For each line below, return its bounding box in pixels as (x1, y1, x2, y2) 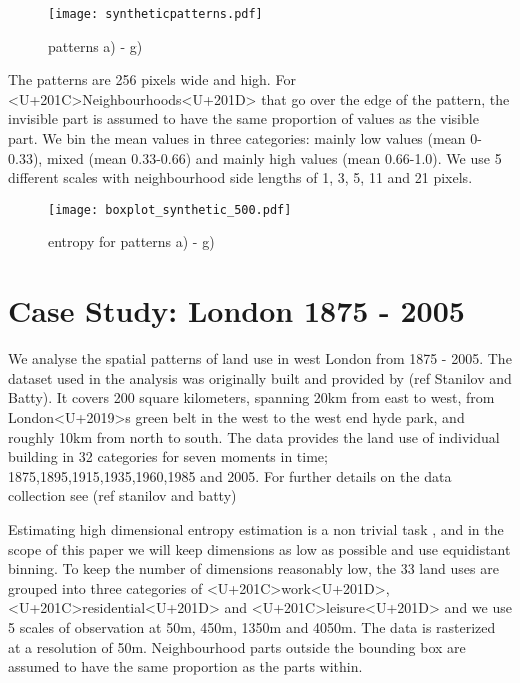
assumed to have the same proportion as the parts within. (8, 656, 363, 677)
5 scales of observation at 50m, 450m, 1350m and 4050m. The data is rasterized (8, 616, 496, 637)
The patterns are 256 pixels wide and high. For (8, 69, 296, 90)
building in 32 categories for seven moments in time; (8, 446, 328, 467)
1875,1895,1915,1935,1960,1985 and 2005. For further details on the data (8, 465, 452, 486)
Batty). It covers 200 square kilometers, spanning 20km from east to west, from (8, 387, 495, 408)
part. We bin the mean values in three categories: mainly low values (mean (8, 128, 466, 149)
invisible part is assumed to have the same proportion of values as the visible (8, 108, 479, 129)
